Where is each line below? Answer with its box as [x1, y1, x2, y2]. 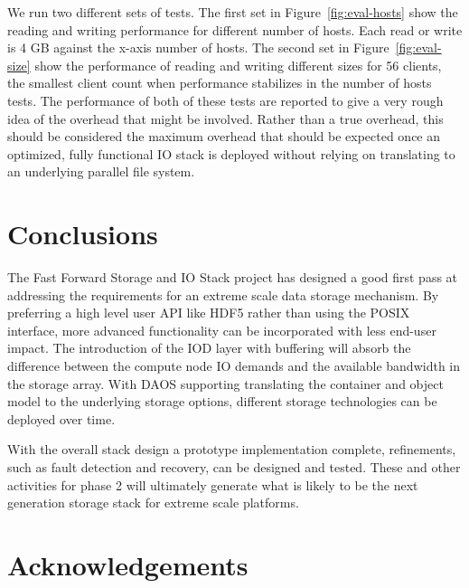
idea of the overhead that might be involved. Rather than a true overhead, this [7, 109, 444, 128]
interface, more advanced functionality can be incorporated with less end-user [7, 320, 436, 339]
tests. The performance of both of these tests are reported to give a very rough [7, 90, 444, 109]
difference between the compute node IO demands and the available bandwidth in [7, 356, 461, 375]
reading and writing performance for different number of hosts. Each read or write [7, 20, 463, 39]
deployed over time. [7, 409, 116, 428]
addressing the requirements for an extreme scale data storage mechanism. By [7, 285, 439, 304]
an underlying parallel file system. [7, 162, 195, 181]
